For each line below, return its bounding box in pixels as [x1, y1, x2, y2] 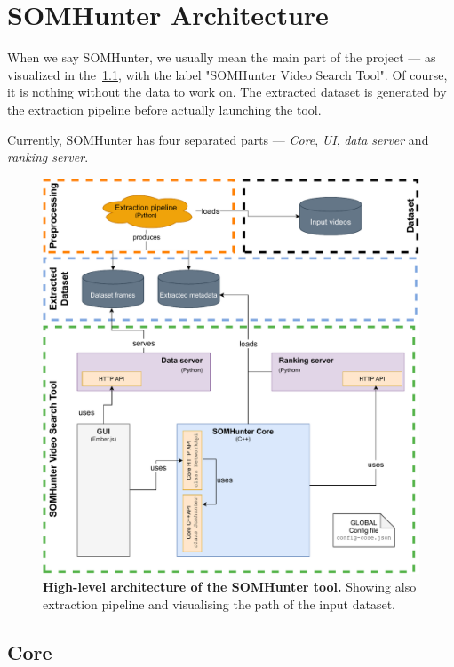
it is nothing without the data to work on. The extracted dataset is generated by [7, 83, 447, 101]
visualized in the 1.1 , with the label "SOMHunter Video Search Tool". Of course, [7, 65, 448, 83]
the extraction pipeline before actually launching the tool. [7, 99, 322, 118]
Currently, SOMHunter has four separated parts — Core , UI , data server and [7, 130, 429, 148]
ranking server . [7, 147, 89, 166]
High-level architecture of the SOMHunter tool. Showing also [43, 577, 417, 596]
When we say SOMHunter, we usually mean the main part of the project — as [7, 48, 436, 67]
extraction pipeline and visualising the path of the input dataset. [43, 594, 395, 613]
